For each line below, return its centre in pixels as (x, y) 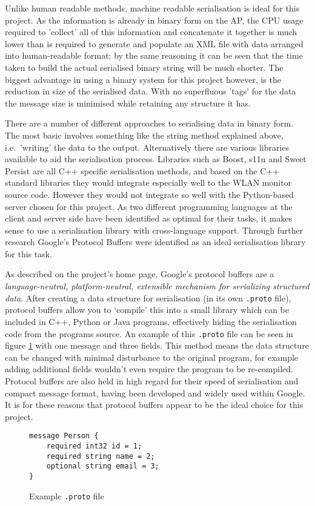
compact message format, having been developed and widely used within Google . (155, 393)
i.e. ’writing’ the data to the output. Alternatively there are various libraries (147, 147)
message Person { (64, 436)
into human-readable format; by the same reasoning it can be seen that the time (154, 55)
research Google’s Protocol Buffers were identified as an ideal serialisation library (155, 242)
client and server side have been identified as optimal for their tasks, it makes (149, 218)
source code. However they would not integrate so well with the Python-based (149, 194)
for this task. (28, 253)
